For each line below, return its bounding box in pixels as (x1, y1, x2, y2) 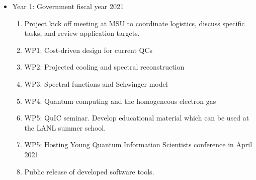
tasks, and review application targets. (24, 28, 140, 38)
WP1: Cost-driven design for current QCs (24, 44, 153, 55)
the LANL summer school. (24, 122, 106, 133)
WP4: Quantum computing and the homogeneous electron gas (24, 95, 216, 106)
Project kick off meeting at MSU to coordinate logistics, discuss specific (24, 18, 245, 28)
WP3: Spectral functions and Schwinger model (24, 78, 168, 89)
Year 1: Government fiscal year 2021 (12, 1, 124, 11)
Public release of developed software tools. (24, 166, 154, 176)
